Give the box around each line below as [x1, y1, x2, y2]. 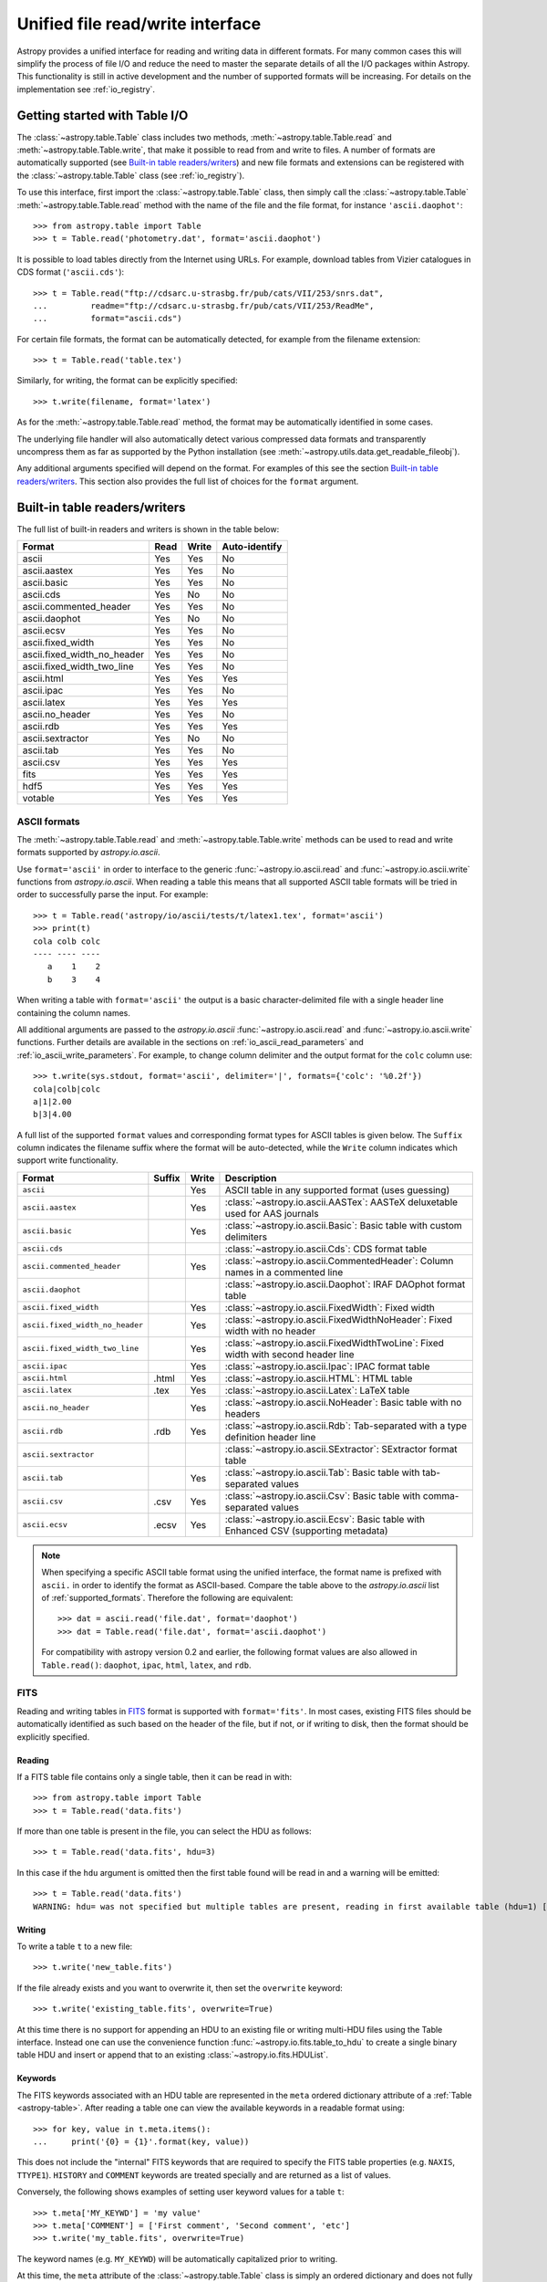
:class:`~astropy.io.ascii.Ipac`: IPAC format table [224, 1360, 430, 1373]
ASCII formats [16, 815, 81, 828]
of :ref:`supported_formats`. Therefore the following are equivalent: [41, 1593, 294, 1604]
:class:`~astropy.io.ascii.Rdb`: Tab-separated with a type [224, 1419, 468, 1432]
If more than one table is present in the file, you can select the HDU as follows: [16, 1826, 312, 1837]
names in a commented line [224, 1265, 344, 1278]
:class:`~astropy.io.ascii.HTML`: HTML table [224, 1372, 413, 1385]
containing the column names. [16, 1007, 131, 1018]
